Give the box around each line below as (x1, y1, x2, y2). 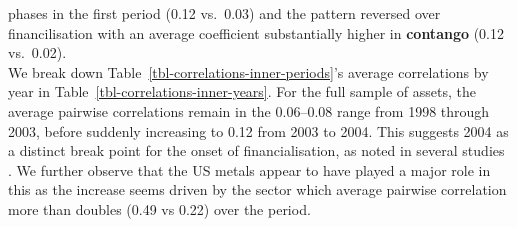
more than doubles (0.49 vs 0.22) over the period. (8, 198, 311, 219)
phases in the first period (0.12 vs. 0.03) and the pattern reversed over (8, 3, 441, 23)
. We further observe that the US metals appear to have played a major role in (8, 159, 491, 180)
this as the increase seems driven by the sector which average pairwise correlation (8, 179, 507, 200)
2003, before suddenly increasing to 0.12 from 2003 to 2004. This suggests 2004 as (8, 120, 509, 141)
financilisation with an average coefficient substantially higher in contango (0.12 (8, 22, 505, 43)
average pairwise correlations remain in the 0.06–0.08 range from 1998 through (8, 100, 490, 121)
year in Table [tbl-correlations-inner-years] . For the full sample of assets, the (8, 81, 476, 102)
